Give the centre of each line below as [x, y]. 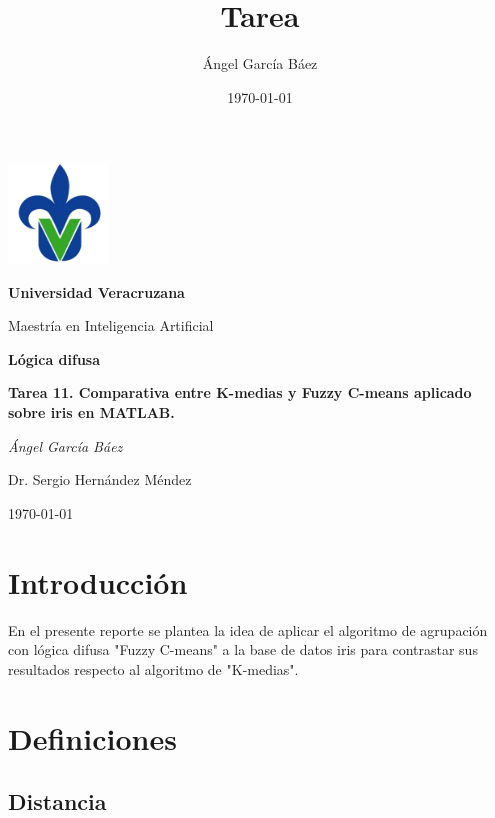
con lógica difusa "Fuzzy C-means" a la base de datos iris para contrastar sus [243, 649]
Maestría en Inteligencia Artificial [111, 325]
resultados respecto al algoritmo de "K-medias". [153, 668]
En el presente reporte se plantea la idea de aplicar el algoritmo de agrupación [248, 629]
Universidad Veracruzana [96, 291]
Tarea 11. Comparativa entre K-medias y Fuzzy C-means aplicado [240, 392]
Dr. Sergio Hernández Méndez [100, 479]
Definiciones [92, 737]
